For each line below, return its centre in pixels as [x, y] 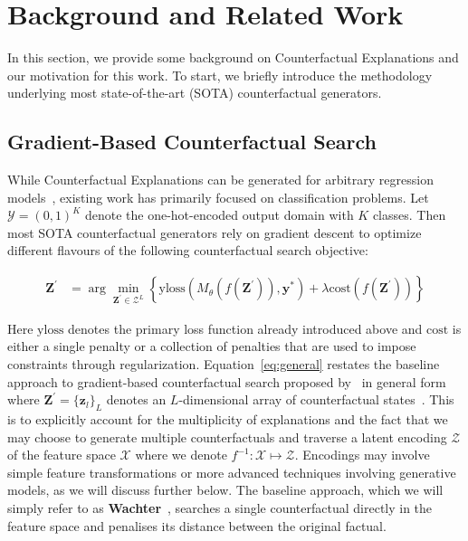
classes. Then [409, 215]
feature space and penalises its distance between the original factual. [197, 525]
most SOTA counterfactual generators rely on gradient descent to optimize [215, 232]
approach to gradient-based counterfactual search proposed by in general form [227, 381]
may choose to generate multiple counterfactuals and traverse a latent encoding [227, 437]
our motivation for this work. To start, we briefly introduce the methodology [220, 75]
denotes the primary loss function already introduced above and [245, 328]
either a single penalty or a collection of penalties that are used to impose [212, 346]
